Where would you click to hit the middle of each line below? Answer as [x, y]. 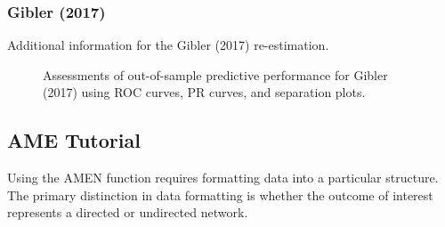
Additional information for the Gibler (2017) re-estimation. [168, 45]
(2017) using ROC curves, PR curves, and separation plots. [204, 92]
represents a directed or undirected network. [128, 212]
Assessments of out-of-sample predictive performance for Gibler [215, 74]
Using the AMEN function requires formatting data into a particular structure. [223, 178]
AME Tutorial [74, 140]
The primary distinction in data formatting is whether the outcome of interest [220, 195]
